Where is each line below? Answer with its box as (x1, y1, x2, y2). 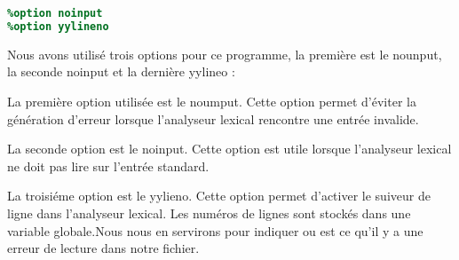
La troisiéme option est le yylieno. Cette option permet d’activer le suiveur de (7, 186, 431, 205)
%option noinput (7, 7, 103, 20)
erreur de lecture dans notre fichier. (7, 239, 200, 257)
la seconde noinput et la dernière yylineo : (7, 62, 235, 81)
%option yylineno (7, 20, 109, 33)
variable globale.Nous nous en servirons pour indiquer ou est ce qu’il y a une (7, 221, 423, 240)
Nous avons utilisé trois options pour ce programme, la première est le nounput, (7, 44, 442, 63)
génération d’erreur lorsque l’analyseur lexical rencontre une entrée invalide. (7, 109, 419, 128)
